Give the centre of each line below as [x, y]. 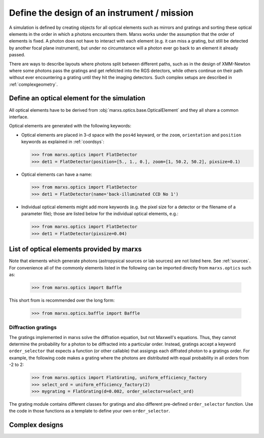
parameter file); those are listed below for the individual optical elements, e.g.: [100, 214]
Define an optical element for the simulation [77, 98]
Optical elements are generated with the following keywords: [70, 126]
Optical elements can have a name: [57, 174]
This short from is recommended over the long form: [62, 300]
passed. [17, 55]
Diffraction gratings [33, 327]
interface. [19, 117]
